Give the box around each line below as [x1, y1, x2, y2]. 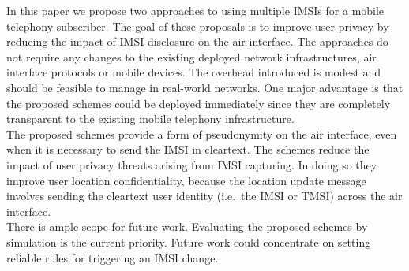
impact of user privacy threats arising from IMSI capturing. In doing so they [6, 156, 377, 173]
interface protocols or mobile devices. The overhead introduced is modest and [6, 64, 381, 80]
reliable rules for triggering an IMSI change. [6, 249, 219, 265]
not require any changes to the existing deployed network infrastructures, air [6, 48, 377, 65]
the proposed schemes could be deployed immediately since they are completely [6, 95, 391, 111]
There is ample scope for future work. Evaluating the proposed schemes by [6, 218, 368, 235]
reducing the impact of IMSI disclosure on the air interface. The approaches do [6, 33, 388, 50]
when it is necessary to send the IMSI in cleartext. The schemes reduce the [6, 141, 370, 158]
